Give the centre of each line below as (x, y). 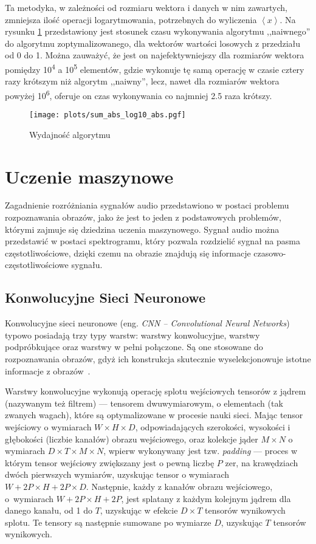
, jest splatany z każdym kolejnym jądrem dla (206, 498)
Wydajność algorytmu (70, 134)
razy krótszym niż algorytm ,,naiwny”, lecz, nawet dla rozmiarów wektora (142, 81)
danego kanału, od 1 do (49, 510)
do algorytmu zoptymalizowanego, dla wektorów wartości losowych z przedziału (153, 43)
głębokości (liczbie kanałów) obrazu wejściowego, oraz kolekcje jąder (132, 439)
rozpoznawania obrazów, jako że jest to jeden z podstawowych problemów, (143, 217)
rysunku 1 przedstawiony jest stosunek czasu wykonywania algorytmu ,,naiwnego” (158, 31)
